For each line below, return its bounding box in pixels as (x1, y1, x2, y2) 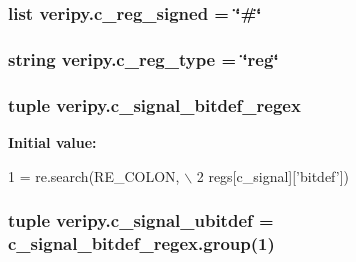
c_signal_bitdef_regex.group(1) (8, 230, 275, 255)
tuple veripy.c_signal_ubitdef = (8, 208, 274, 233)
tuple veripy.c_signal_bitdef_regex (8, 92, 301, 117)
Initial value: (8, 131, 97, 152)
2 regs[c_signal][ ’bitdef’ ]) (196, 165, 350, 186)
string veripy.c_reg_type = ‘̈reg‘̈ (8, 46, 279, 71)
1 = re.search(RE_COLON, (8, 165, 180, 186)
